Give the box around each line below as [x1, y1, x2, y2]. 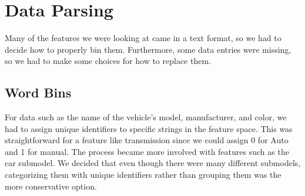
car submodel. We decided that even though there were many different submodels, [5, 157, 301, 169]
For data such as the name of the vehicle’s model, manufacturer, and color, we [5, 111, 287, 123]
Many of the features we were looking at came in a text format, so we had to [5, 32, 281, 44]
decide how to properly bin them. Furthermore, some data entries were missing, [5, 43, 291, 55]
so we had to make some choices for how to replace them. [5, 55, 211, 67]
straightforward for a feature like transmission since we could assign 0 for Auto [5, 134, 289, 146]
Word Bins [5, 83, 72, 102]
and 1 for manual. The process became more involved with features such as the [5, 145, 289, 157]
